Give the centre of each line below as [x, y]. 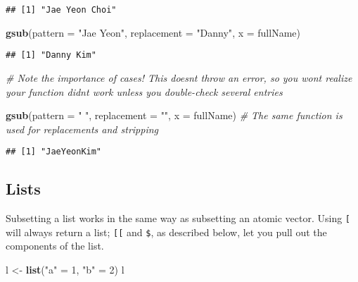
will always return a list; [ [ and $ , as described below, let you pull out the [166, 232]
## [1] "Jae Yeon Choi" [61, 10]
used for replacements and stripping [82, 129]
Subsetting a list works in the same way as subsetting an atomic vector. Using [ [178, 218]
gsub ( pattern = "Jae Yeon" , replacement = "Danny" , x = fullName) [153, 32]
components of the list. [55, 246]
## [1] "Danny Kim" [51, 55]
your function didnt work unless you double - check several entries [144, 91]
